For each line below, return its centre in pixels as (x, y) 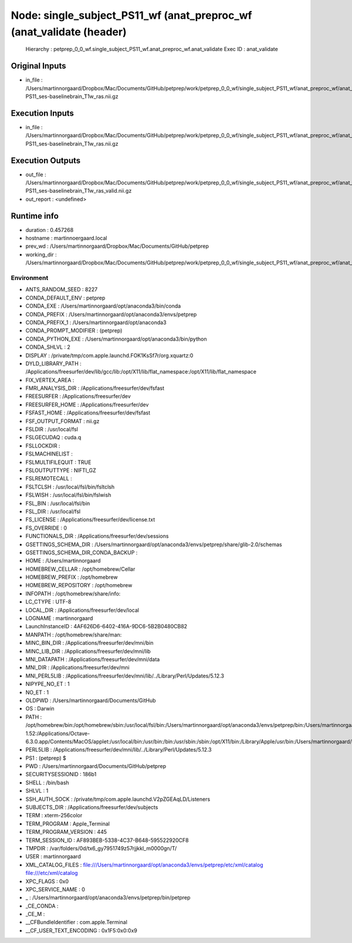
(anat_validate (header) (69, 32)
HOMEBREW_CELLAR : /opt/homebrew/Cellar (80, 569)
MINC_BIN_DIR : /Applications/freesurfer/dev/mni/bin (89, 643)
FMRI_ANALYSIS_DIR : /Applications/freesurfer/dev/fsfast (95, 388)
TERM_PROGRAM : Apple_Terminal (68, 824)
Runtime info (35, 216)
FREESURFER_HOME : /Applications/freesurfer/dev (87, 405)
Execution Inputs (43, 113)
